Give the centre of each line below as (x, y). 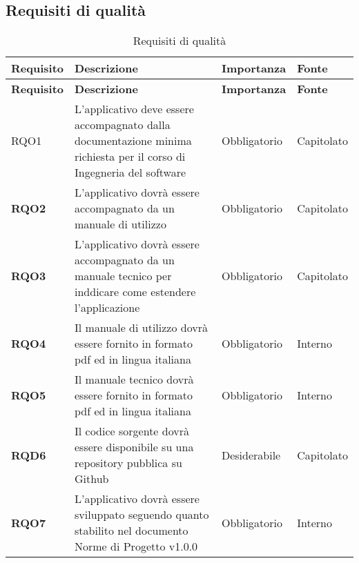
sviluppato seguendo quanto (142, 515)
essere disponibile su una (134, 447)
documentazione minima (133, 141)
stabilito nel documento (132, 531)
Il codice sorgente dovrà (132, 431)
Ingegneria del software (130, 172)
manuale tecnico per (123, 276)
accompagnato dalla (123, 125)
